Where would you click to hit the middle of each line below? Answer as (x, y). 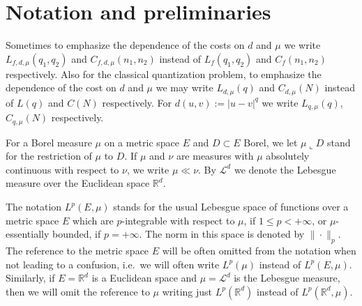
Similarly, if (30, 278)
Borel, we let (271, 142)
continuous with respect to (62, 169)
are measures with (215, 156)
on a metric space (142, 142)
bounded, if (77, 234)
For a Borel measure (49, 142)
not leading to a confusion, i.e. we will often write (113, 264)
